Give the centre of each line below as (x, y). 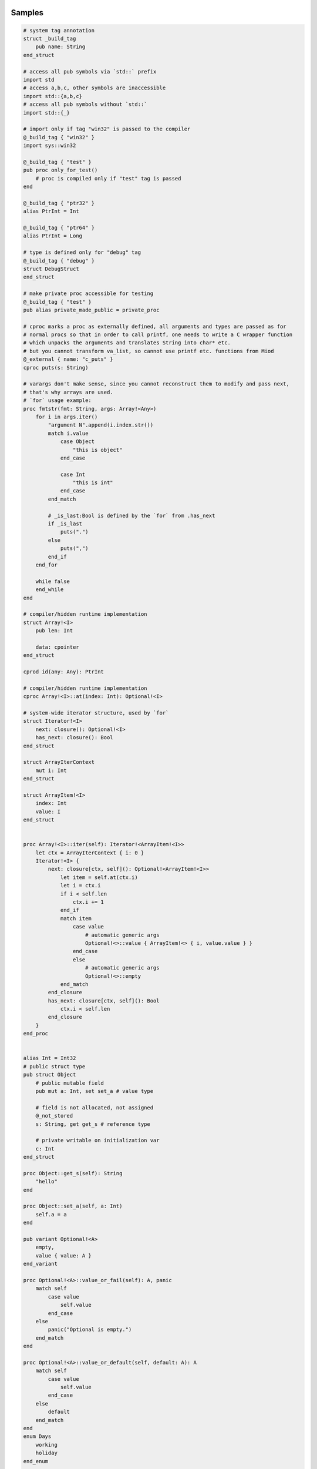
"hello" (47, 1182)
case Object (77, 442)
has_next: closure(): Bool (75, 738)
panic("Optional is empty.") (90, 1330)
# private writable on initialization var (97, 1141)
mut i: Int (51, 770)
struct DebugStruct (51, 269)
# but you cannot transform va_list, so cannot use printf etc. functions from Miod (149, 351)
